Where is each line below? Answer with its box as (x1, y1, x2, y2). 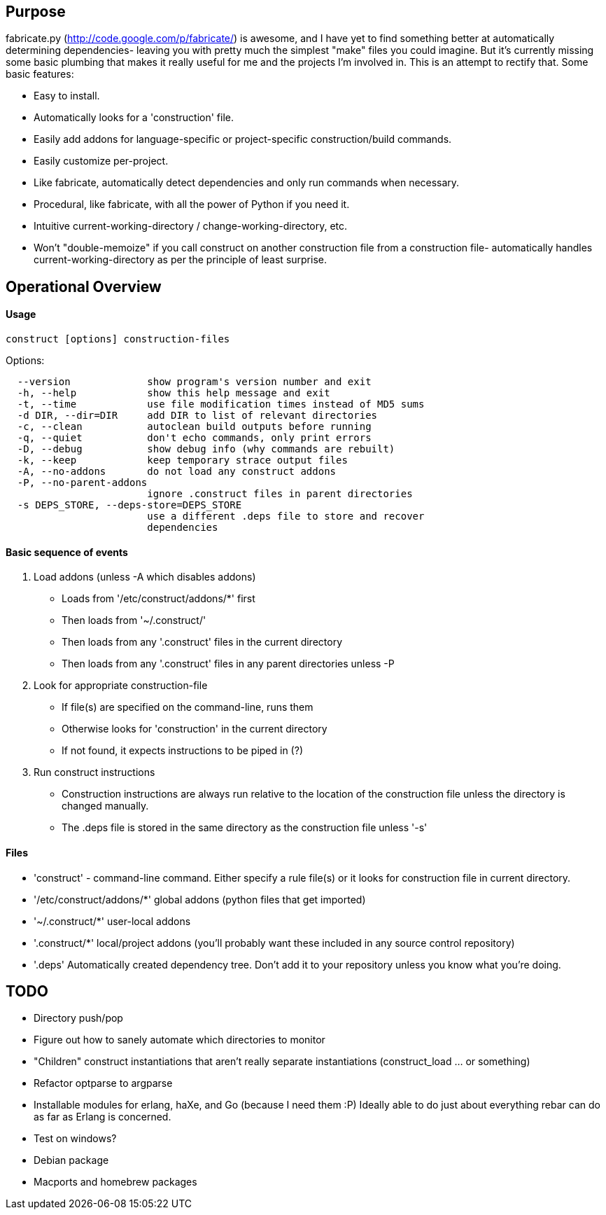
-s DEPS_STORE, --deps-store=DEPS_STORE (17, 499, 242, 511)
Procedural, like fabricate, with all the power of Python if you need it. (34, 198, 350, 211)
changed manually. (62, 800, 149, 812)
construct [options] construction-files (6, 333, 230, 345)
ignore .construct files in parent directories (147, 488, 413, 500)
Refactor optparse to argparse (34, 1077, 173, 1090)
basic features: (6, 68, 74, 81)
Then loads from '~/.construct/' (62, 614, 206, 627)
